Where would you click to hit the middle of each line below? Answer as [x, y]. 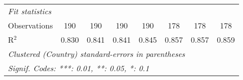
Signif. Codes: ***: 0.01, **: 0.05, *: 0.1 [79, 68]
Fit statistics [30, 11]
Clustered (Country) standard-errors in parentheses [96, 54]
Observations [30, 25]
